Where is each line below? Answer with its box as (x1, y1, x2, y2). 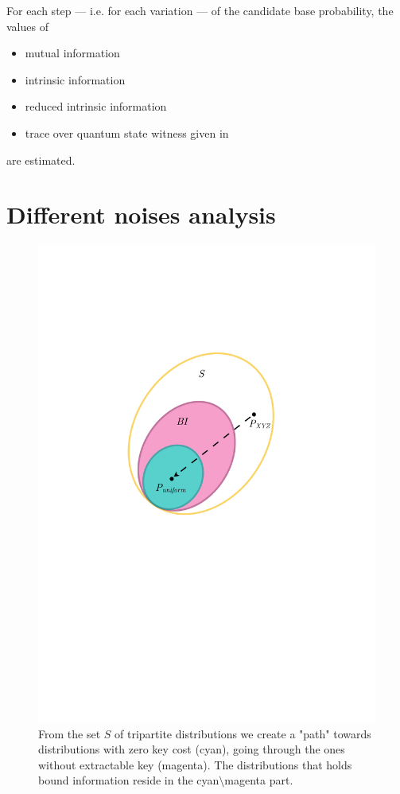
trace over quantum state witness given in (25, 124, 229, 141)
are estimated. (6, 151, 76, 168)
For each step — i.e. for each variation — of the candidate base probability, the (6, 2, 394, 18)
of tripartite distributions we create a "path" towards (115, 725, 371, 741)
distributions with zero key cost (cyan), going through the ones (38, 741, 345, 757)
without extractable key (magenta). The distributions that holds (38, 756, 352, 773)
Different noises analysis (6, 198, 276, 231)
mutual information (25, 45, 120, 61)
